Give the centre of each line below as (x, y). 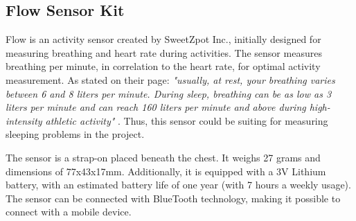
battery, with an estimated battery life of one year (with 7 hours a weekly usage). (178, 185)
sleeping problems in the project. (75, 134)
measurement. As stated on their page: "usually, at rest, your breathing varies (170, 79)
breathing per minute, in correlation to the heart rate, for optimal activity (163, 66)
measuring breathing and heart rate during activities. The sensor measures (164, 52)
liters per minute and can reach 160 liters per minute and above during (156, 107)
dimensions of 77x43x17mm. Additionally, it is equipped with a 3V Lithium (166, 171)
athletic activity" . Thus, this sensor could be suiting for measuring (187, 120)
